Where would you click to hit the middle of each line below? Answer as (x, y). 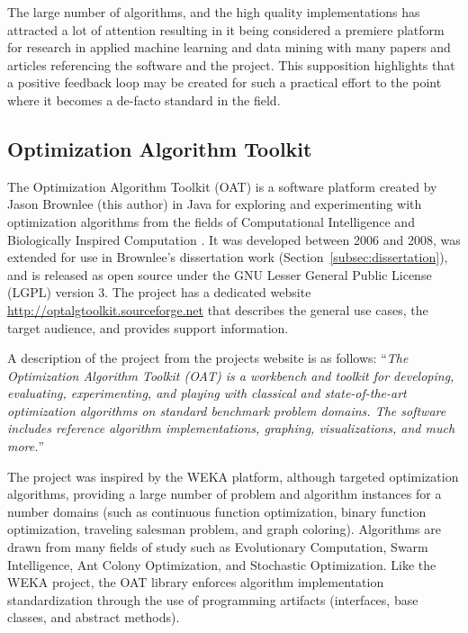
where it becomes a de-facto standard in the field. (144, 99)
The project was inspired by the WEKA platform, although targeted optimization (233, 476)
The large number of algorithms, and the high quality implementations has (214, 12)
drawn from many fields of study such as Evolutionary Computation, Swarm (218, 547)
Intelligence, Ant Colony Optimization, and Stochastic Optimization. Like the (222, 564)
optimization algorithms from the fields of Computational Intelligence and (211, 221)
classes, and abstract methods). (94, 617)
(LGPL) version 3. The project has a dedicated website (159, 292)
